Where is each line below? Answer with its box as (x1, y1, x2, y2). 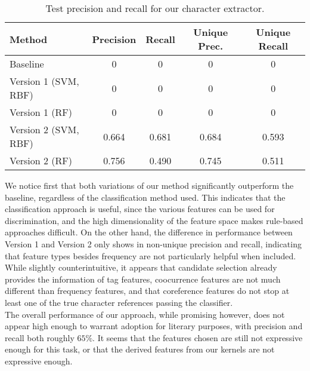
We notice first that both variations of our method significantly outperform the (5, 179, 294, 191)
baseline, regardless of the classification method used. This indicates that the (5, 191, 286, 203)
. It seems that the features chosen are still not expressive (92, 331, 303, 344)
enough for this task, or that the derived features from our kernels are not (5, 343, 275, 355)
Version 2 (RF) (10, 154, 73, 167)
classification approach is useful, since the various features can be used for (5, 203, 275, 215)
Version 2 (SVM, (10, 122, 79, 136)
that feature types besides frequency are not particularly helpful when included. (5, 249, 296, 262)
